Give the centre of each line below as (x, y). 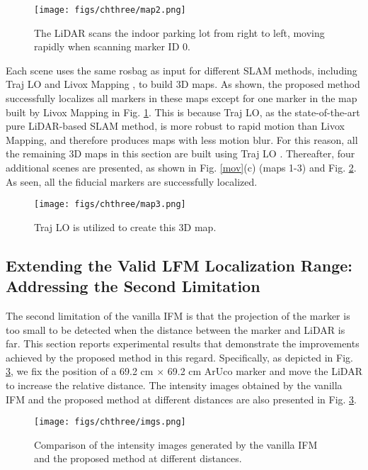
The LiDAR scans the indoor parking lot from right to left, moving (179, 32)
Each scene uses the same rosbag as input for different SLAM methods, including (182, 70)
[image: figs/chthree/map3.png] (110, 205)
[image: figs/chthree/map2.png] (110, 10)
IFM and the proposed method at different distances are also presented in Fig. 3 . (181, 399)
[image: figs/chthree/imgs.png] (110, 422)
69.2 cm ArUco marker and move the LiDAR (265, 371)
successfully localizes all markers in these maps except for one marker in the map (182, 98)
